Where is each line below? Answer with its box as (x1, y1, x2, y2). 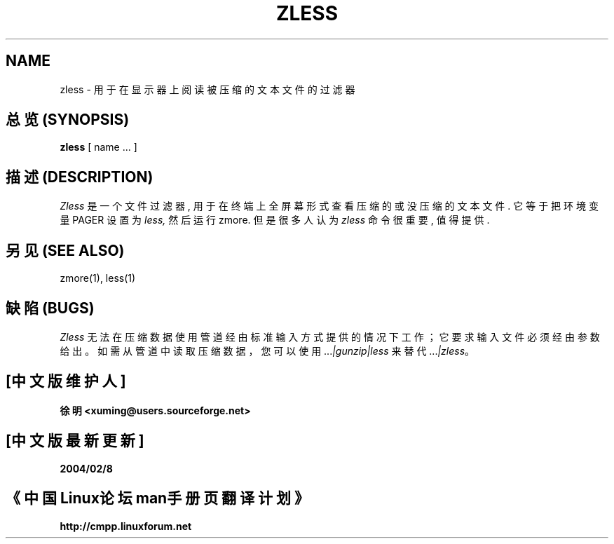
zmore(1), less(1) (60, 272, 136, 285)
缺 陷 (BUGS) (6, 299, 95, 317)
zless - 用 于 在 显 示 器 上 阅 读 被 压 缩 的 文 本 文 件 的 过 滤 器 (60, 83, 355, 95)
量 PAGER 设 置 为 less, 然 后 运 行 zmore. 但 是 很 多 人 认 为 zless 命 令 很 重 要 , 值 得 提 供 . (60, 214, 490, 226)
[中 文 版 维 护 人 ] (6, 372, 126, 390)
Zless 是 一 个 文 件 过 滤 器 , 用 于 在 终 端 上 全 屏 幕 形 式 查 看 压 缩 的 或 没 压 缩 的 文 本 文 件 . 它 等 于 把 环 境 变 (60, 200, 599, 212)
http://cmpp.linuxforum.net (60, 519, 192, 532)
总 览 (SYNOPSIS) (6, 111, 130, 129)
